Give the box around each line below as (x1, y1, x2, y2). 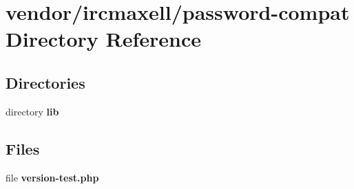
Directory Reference (6, 25, 202, 53)
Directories (6, 71, 85, 93)
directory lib (6, 104, 59, 118)
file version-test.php (6, 170, 99, 184)
